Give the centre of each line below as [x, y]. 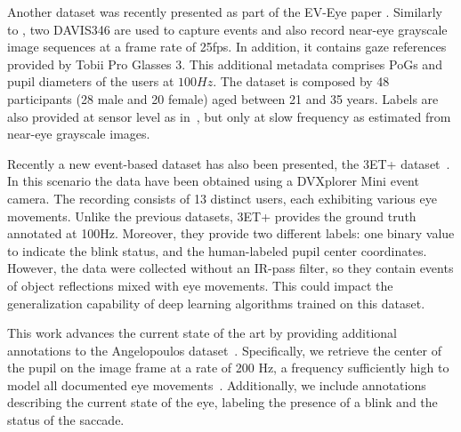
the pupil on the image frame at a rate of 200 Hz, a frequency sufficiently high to [228, 368]
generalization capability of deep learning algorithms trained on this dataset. [216, 303]
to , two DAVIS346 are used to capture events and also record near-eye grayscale [227, 29]
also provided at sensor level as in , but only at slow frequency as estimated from [229, 116]
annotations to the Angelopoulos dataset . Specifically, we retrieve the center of [225, 350]
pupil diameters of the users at [91, 81]
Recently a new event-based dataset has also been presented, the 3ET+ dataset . [229, 163]
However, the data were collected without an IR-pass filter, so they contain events [230, 268]
